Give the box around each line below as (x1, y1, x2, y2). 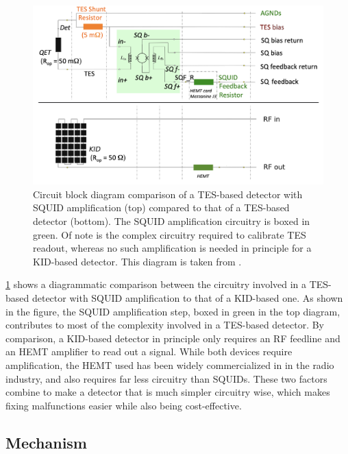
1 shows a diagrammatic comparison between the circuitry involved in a (5, 277, 307, 291)
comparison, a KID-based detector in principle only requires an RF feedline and (5, 331, 340, 345)
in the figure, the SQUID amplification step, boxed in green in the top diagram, (5, 304, 340, 318)
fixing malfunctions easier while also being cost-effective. (5, 398, 242, 412)
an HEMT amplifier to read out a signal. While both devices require (5, 344, 293, 359)
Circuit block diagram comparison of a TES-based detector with (33, 187, 303, 201)
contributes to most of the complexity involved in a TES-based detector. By (5, 318, 325, 332)
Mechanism (5, 431, 87, 453)
